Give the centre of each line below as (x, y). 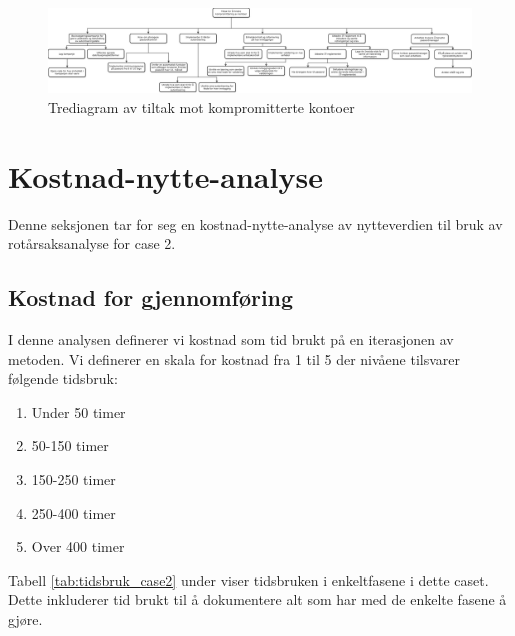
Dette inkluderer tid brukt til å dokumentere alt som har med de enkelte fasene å (257, 599)
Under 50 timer (78, 411)
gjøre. (25, 618)
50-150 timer (70, 445)
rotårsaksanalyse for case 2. (92, 243)
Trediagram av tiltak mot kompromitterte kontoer (201, 106)
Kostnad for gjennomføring (151, 297)
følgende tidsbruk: (63, 378)
